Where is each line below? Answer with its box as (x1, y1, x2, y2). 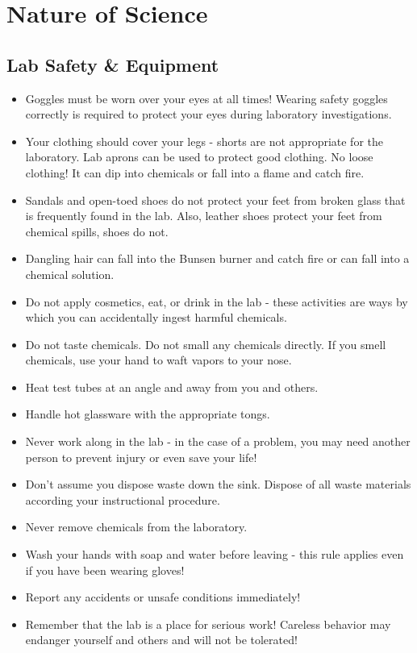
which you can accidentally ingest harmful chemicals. (25, 309, 287, 326)
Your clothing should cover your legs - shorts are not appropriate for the (25, 132, 383, 149)
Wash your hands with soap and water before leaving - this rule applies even (25, 546, 404, 563)
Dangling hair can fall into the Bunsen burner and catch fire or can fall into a (25, 250, 410, 267)
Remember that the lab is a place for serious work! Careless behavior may (25, 615, 391, 632)
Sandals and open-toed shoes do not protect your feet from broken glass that (25, 191, 406, 208)
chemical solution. (25, 265, 115, 282)
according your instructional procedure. (25, 491, 220, 508)
